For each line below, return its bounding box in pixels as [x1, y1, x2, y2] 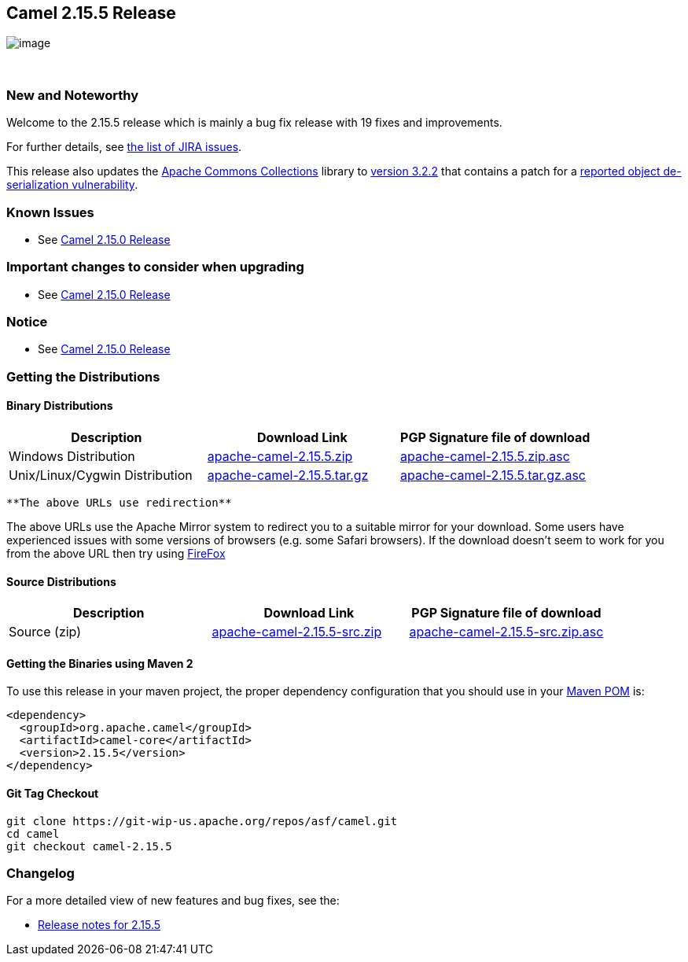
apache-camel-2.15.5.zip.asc [400, 448, 570, 465]
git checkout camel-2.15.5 [6, 839, 172, 853]
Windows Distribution [9, 448, 135, 465]
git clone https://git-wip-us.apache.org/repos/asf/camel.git [6, 814, 398, 827]
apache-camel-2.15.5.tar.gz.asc [400, 467, 586, 484]
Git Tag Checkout [6, 787, 99, 801]
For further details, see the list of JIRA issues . [6, 140, 242, 154]
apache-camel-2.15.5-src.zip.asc [409, 624, 604, 640]
